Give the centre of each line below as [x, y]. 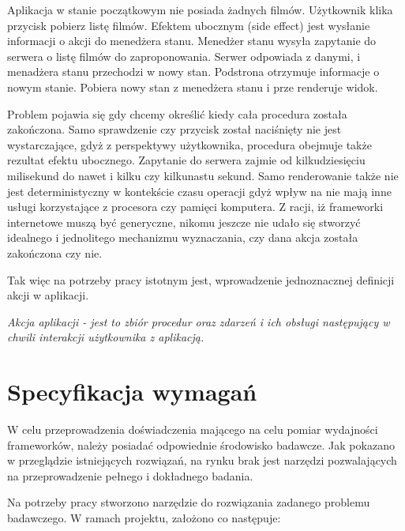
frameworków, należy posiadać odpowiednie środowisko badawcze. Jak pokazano [201, 444]
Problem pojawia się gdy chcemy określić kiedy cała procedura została [177, 113]
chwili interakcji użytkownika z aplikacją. [106, 337]
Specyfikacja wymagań [132, 392]
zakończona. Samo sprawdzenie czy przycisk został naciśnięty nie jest [174, 129]
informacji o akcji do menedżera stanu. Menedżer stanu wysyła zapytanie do [192, 41]
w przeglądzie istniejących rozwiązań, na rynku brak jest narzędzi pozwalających [202, 460]
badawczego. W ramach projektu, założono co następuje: [144, 517]
